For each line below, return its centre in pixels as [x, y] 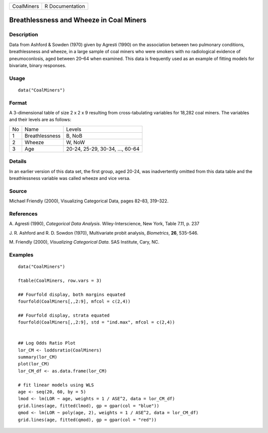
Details [18, 162]
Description [24, 35]
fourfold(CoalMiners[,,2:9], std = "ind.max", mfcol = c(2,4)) [97, 322]
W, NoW [76, 142]
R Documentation [65, 6]
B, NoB [74, 136]
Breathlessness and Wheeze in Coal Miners [78, 20]
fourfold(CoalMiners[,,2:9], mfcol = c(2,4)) [74, 301]
